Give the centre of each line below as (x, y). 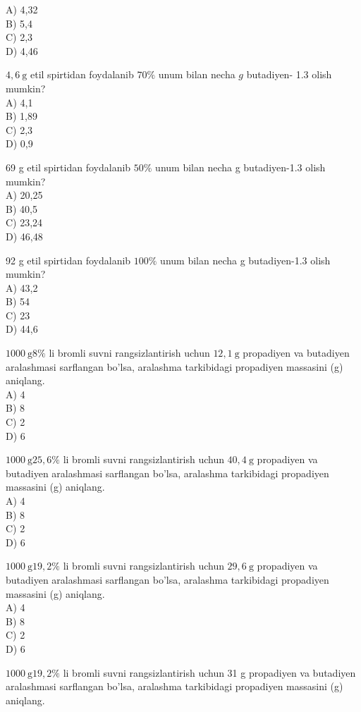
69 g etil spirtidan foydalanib (68, 167)
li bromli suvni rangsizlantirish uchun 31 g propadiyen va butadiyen (209, 672)
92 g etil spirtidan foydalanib (68, 260)
